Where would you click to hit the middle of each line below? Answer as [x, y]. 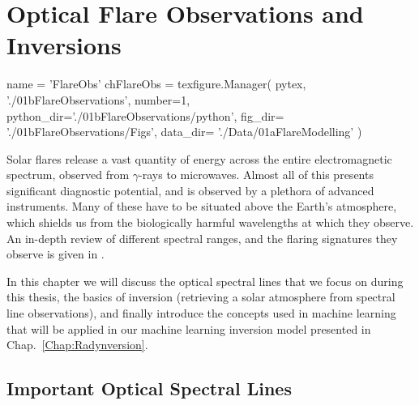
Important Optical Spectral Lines [149, 388]
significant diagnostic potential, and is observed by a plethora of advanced [190, 190]
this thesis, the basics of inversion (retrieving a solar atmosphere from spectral [201, 297]
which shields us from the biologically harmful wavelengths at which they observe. [210, 222]
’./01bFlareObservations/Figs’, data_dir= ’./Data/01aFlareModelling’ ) [184, 132]
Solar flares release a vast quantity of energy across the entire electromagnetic [199, 158]
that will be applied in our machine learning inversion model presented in [189, 328]
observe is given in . [56, 254]
